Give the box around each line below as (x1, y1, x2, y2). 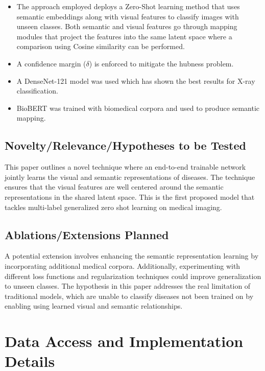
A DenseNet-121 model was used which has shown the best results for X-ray (16, 75, 255, 86)
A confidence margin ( (16, 58, 86, 68)
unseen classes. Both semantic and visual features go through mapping (16, 21, 237, 32)
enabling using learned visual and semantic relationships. (5, 300, 183, 311)
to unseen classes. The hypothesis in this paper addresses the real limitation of (5, 281, 251, 291)
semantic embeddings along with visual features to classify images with (16, 11, 239, 21)
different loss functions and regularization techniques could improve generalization (5, 270, 261, 281)
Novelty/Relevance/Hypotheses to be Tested (5, 137, 246, 153)
